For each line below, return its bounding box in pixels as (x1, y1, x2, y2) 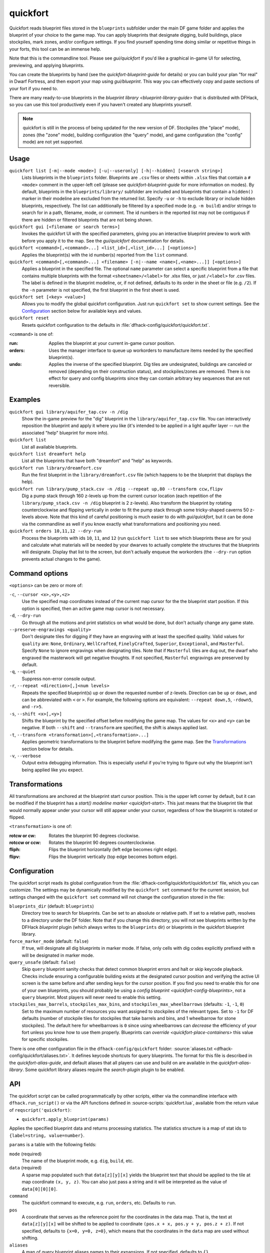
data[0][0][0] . (21, 1186, 57, 1192)
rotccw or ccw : (9, 840, 41, 846)
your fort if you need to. (9, 85, 58, 91)
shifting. (21, 1235, 38, 1241)
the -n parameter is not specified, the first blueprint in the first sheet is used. (21, 287, 180, 293)
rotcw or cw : (9, 832, 36, 839)
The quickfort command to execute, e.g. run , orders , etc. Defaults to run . (21, 1200, 176, 1206)
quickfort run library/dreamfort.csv (9, 465, 102, 471)
